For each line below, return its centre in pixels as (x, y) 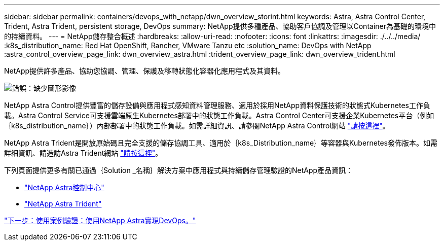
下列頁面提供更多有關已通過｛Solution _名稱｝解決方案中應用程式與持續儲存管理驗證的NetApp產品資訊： (179, 170)
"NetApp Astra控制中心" (64, 187)
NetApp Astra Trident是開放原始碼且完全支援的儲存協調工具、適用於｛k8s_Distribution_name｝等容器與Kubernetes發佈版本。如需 (221, 143)
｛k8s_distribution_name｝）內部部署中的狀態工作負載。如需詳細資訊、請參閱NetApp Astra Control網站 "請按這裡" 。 (197, 126)
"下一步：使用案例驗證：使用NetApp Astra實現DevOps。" (100, 220)
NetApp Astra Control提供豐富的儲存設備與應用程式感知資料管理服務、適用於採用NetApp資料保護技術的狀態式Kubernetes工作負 (217, 105)
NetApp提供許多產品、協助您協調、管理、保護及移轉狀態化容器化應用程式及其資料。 (145, 71)
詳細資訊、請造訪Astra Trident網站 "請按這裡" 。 (83, 153)
